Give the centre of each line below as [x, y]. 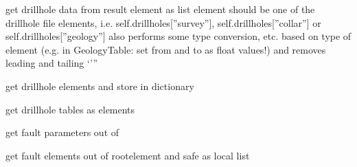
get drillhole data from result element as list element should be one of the [160, 9]
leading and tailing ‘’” [52, 63]
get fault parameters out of [62, 132]
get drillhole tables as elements [70, 109]
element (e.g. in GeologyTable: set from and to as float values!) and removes [166, 49]
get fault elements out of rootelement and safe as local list [128, 155]
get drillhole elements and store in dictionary [100, 86]
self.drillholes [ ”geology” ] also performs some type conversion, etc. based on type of [178, 36]
